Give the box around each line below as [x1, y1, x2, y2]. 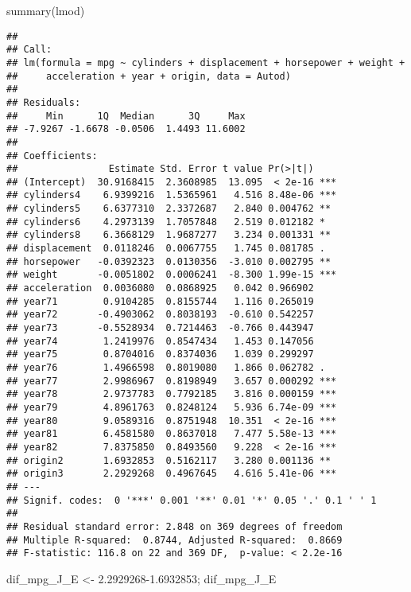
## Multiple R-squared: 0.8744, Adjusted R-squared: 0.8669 [6, 534, 343, 546]
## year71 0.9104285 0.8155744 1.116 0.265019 [6, 295, 314, 307]
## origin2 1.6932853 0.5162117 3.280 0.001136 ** [6, 454, 332, 466]
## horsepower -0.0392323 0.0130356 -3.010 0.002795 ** [6, 255, 332, 267]
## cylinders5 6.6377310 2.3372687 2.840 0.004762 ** [6, 203, 332, 215]
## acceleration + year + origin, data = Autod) [6, 70, 291, 82]
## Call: [6, 44, 52, 56]
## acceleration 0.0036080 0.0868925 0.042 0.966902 [6, 282, 314, 294]
